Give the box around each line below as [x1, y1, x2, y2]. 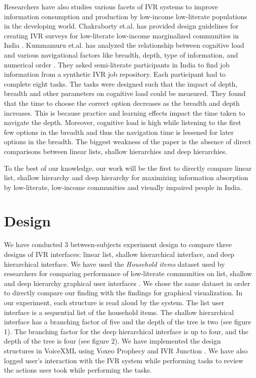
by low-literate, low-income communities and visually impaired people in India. [4, 182, 242, 192]
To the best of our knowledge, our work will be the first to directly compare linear [4, 162, 252, 173]
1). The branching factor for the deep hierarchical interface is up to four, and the [4, 326, 249, 336]
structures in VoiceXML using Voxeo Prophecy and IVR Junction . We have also [4, 345, 248, 355]
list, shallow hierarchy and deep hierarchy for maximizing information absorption [4, 172, 249, 183]
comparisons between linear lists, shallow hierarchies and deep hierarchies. [4, 146, 227, 156]
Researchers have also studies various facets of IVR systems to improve [4, 1, 218, 11]
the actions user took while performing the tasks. [4, 365, 152, 375]
